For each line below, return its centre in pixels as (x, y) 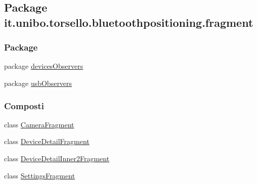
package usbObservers (38, 83)
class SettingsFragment (40, 175)
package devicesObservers (44, 66)
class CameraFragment (39, 124)
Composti (24, 105)
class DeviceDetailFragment (47, 141)
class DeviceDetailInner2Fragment (57, 158)
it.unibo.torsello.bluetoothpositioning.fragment (129, 22)
